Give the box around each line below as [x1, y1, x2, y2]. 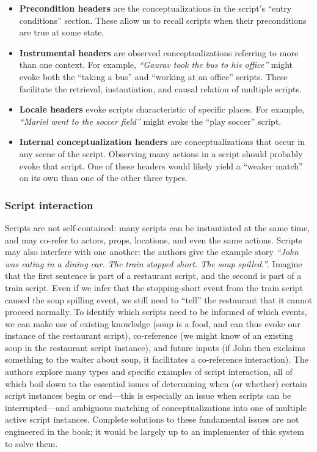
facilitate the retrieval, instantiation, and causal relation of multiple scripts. [19, 82, 302, 95]
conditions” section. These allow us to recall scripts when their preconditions [19, 13, 307, 26]
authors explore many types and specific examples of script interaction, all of [5, 365, 293, 378]
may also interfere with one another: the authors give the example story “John [5, 245, 299, 258]
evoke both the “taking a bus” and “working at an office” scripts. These [19, 70, 288, 83]
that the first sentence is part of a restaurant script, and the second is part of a [5, 269, 302, 282]
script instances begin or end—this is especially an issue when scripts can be [5, 389, 291, 402]
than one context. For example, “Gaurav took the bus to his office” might [19, 58, 293, 71]
